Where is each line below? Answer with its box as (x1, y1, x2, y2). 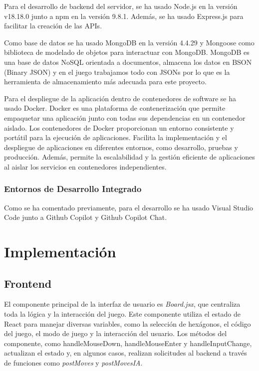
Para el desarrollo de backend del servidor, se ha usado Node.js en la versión (4, 1, 238, 11)
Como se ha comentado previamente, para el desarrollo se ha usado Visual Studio (4, 202, 254, 212)
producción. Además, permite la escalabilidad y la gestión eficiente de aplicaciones (4, 152, 255, 162)
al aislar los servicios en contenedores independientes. (4, 161, 167, 172)
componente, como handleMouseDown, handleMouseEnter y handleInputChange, (4, 338, 252, 348)
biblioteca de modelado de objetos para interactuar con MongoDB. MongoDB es (4, 47, 250, 57)
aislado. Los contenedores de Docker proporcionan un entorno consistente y (4, 122, 234, 133)
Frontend (4, 275, 52, 291)
